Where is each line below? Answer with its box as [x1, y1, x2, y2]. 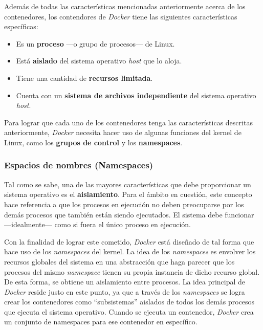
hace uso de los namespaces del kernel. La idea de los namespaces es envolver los [4, 246, 256, 257]
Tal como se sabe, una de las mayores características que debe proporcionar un [4, 179, 251, 189]
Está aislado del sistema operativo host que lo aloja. [16, 55, 182, 66]
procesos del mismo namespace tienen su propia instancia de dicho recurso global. [4, 266, 260, 277]
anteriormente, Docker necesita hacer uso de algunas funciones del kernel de [4, 127, 242, 138]
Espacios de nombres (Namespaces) [4, 159, 154, 171]
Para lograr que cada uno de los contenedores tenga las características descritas [4, 117, 253, 127]
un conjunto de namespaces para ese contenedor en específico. [4, 316, 198, 327]
